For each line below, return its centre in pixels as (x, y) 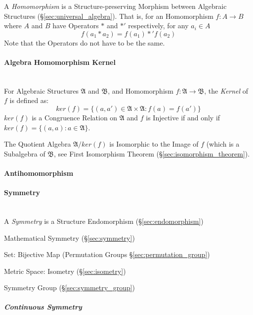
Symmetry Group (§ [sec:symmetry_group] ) (70, 288)
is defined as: (29, 100)
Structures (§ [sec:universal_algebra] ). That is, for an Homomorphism (109, 16)
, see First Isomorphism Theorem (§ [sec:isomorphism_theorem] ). (152, 153)
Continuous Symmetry (43, 307)
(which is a (223, 144)
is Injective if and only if (183, 117)
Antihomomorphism (39, 173)
